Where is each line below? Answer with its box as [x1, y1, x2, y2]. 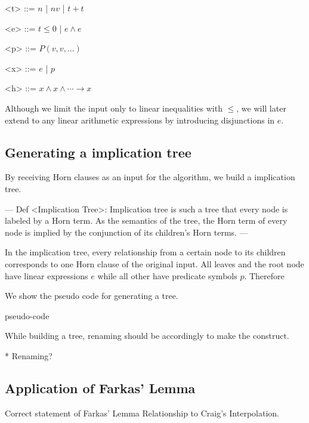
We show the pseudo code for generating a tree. [5, 289, 178, 302]
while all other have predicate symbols [97, 269, 237, 282]
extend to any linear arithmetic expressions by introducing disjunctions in [5, 113, 275, 126]
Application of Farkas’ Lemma [5, 378, 196, 397]
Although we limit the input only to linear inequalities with [5, 101, 223, 114]
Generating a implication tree [5, 143, 191, 161]
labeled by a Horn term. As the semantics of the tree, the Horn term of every [5, 214, 288, 227]
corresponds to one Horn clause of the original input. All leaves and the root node [5, 257, 304, 270]
